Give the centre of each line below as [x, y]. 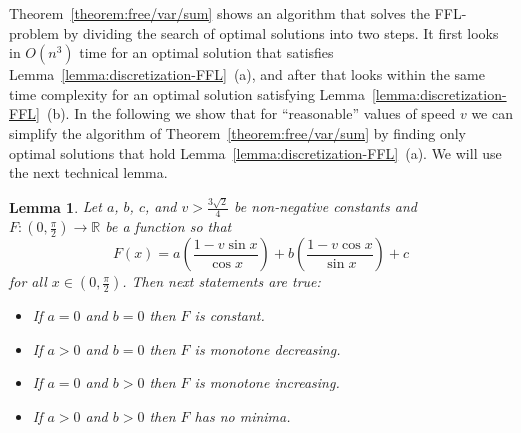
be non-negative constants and [325, 206]
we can [492, 113]
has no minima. [242, 416]
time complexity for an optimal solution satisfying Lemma [187, 93]
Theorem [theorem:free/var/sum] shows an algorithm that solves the [219, 13]
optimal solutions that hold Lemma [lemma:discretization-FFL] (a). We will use [255, 152]
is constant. [229, 315]
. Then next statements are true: [221, 281]
